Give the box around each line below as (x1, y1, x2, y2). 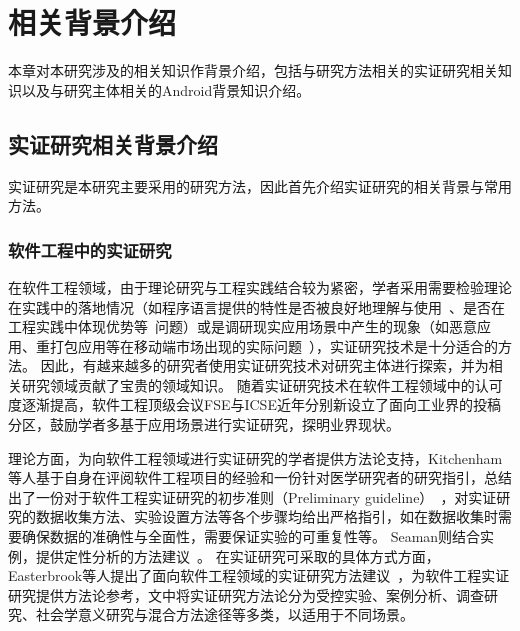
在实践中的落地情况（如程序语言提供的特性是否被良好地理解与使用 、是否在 (8, 296, 505, 317)
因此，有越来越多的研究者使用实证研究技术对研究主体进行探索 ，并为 (40, 355, 489, 376)
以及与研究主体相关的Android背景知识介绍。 (21, 79, 311, 100)
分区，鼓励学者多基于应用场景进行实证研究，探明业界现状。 (8, 414, 400, 435)
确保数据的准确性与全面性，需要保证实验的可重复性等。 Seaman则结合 (21, 526, 481, 547)
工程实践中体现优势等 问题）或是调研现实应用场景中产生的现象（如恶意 (8, 316, 477, 337)
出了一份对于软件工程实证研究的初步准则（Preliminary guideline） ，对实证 (8, 486, 497, 507)
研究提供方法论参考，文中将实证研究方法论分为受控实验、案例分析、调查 (8, 584, 484, 605)
